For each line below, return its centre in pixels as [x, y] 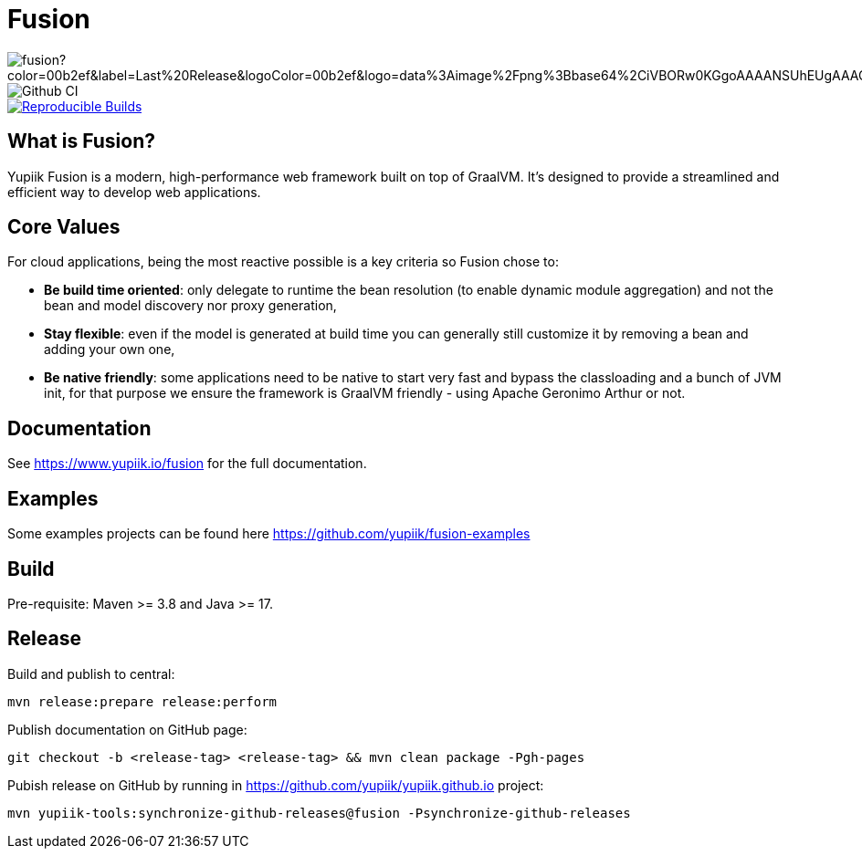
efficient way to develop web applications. [134, 192]
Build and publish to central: [91, 673]
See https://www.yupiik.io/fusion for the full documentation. [187, 464]
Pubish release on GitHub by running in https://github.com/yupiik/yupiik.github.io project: [276, 785]
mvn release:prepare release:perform [142, 701]
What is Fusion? [81, 141]
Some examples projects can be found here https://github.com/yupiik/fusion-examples [269, 534]
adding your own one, [110, 350]
